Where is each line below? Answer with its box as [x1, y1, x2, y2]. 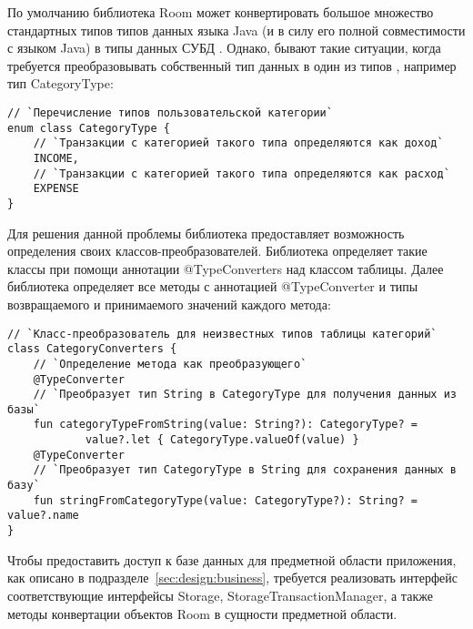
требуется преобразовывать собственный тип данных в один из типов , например [7, 56, 457, 75]
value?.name [7, 509, 79, 522]
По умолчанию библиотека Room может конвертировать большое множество [7, 3, 434, 21]
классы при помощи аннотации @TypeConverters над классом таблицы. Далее [7, 259, 444, 278]
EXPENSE [33, 182, 79, 196]
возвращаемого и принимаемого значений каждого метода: [7, 294, 331, 313]
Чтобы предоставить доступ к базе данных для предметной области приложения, [7, 550, 457, 569]
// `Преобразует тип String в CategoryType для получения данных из [33, 388, 457, 401]
